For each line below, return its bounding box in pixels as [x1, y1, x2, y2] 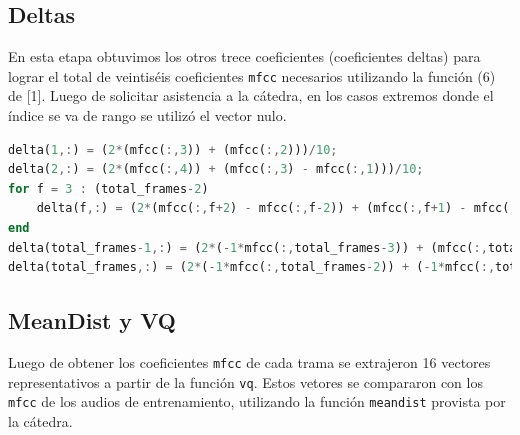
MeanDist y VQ [8, 305, 176, 336]
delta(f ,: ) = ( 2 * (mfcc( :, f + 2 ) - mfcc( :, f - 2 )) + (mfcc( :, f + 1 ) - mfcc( [36, 201, 510, 216]
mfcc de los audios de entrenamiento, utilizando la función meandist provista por [8, 391, 506, 412]
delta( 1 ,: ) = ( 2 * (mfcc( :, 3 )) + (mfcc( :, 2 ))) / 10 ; [8, 142, 338, 157]
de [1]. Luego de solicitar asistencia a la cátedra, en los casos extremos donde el [8, 85, 494, 106]
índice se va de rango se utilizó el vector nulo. [8, 105, 287, 126]
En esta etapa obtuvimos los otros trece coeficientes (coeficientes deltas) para [8, 46, 481, 67]
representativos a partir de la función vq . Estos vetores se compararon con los [8, 371, 483, 392]
